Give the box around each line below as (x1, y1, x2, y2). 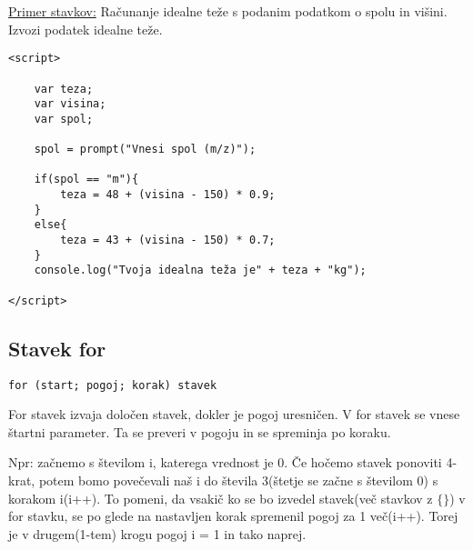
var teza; (34, 82, 94, 95)
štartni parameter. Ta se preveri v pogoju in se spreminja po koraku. (8, 422, 391, 441)
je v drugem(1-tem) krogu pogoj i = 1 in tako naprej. (8, 524, 307, 543)
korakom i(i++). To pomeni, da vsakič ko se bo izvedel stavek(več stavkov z (8, 488, 433, 507)
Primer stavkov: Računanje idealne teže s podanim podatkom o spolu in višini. (8, 2, 448, 20)
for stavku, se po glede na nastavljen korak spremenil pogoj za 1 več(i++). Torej (8, 506, 458, 525)
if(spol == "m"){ (34, 173, 139, 186)
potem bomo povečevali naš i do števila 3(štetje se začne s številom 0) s (38, 470, 438, 489)
